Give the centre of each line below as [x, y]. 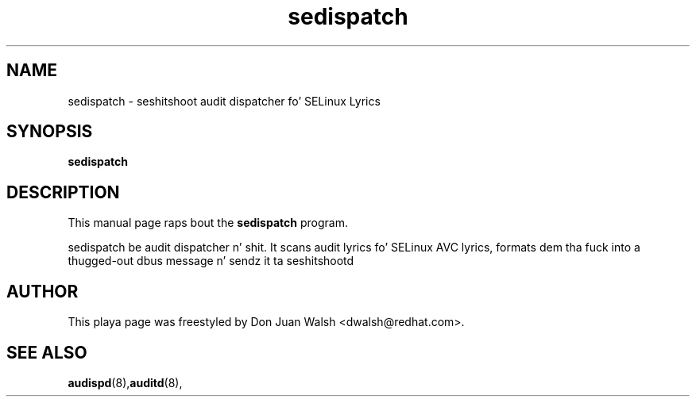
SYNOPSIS [50, 132]
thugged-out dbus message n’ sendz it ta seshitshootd [211, 261]
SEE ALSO [47, 352]
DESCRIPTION [63, 192]
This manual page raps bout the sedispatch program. [208, 223]
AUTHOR [43, 291]
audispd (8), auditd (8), [125, 382]
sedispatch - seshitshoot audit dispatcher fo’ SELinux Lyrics [224, 101]
